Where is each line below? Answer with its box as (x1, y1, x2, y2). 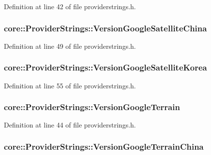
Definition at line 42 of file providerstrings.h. (4, 1, 136, 11)
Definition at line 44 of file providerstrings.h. (4, 120, 136, 130)
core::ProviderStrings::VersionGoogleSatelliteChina (4, 22, 207, 34)
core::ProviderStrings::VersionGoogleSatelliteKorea (4, 61, 207, 73)
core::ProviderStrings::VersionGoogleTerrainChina (4, 140, 204, 152)
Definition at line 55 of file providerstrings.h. (4, 80, 136, 90)
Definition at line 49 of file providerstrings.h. (4, 41, 136, 51)
